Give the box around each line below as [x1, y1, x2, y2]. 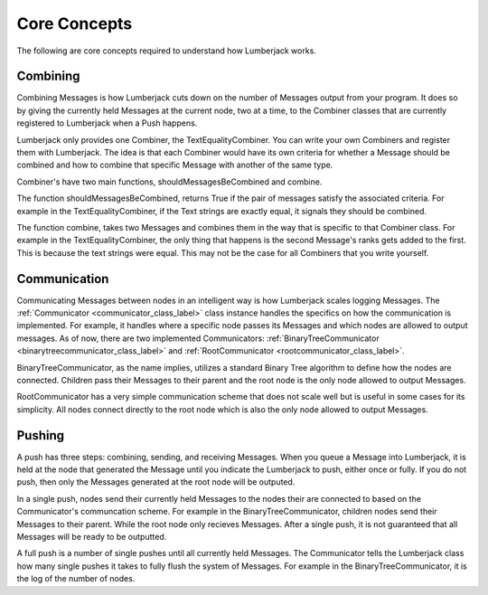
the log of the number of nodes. [16, 573, 136, 584]
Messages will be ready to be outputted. [16, 532, 167, 543]
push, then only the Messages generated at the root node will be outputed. [16, 477, 296, 487]
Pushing [16, 428, 65, 443]
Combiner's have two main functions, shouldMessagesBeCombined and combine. [16, 176, 323, 187]
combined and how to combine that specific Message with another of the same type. [16, 159, 333, 171]
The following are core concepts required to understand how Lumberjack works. [16, 45, 316, 56]
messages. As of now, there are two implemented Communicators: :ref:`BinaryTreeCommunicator [16, 333, 380, 344]
